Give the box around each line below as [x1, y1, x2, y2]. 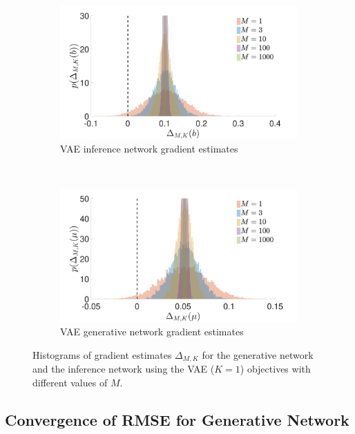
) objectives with [240, 362, 311, 376]
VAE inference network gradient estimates [60, 141, 238, 156]
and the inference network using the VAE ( [32, 362, 215, 376]
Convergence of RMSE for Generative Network [5, 409, 349, 430]
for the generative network [202, 347, 314, 362]
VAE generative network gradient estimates [60, 324, 244, 339]
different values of [32, 375, 108, 390]
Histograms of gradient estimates [32, 347, 172, 362]
